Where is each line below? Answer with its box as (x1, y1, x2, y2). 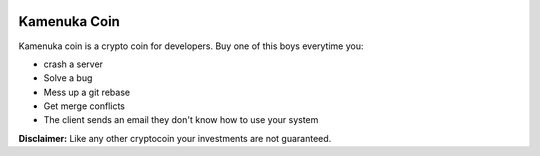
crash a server (43, 58, 104, 70)
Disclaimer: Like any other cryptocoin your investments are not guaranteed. (18, 132, 332, 144)
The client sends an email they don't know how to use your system (43, 114, 319, 126)
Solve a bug (43, 72, 93, 84)
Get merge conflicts (43, 100, 125, 112)
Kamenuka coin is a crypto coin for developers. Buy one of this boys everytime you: (18, 40, 364, 52)
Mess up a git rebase (43, 86, 130, 98)
